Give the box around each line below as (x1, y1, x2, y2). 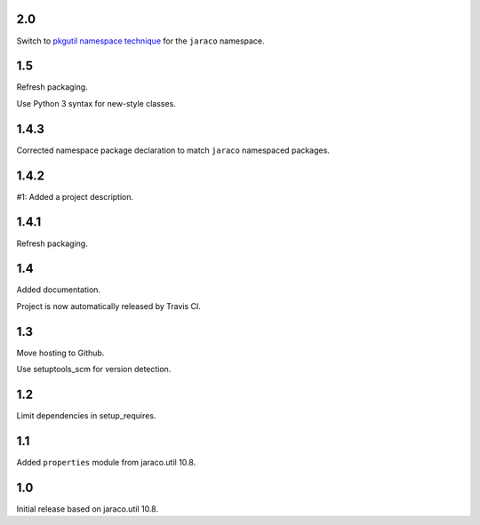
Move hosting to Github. (16, 347, 105, 358)
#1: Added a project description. (16, 191, 134, 202)
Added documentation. (16, 284, 101, 295)
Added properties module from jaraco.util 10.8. (16, 457, 196, 467)
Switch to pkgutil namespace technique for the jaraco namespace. (16, 36, 266, 46)
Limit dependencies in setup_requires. (16, 410, 156, 421)
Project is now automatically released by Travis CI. (16, 300, 202, 311)
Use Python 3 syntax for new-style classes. (16, 98, 177, 108)
